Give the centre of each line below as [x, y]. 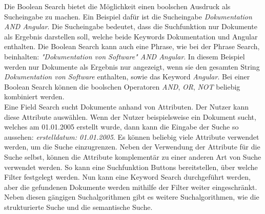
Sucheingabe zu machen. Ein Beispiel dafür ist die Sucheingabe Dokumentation [128, 16]
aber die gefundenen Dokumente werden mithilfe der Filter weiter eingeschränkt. [131, 187]
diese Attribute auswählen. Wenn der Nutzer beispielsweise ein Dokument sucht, [130, 116]
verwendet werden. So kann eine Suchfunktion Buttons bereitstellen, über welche [131, 167]
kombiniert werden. [34, 97]
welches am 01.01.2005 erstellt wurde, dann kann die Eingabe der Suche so [121, 127]
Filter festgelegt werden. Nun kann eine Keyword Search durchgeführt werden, [127, 177]
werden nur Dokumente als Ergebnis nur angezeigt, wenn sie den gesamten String [132, 66]
